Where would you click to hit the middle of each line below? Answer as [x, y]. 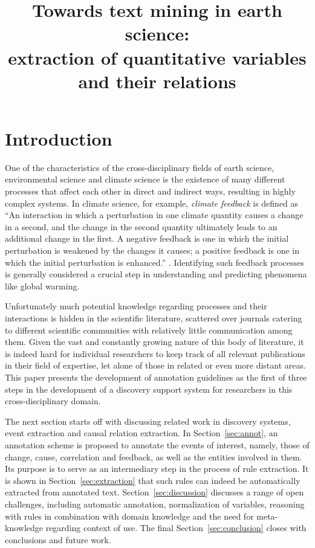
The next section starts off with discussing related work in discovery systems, [148, 421]
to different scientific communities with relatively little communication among [149, 330]
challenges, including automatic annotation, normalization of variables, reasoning [155, 504]
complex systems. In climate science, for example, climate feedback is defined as [152, 203]
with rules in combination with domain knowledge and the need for [129, 516]
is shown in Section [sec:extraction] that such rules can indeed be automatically [153, 480]
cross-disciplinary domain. [53, 401]
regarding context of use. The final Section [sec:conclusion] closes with [176, 528]
